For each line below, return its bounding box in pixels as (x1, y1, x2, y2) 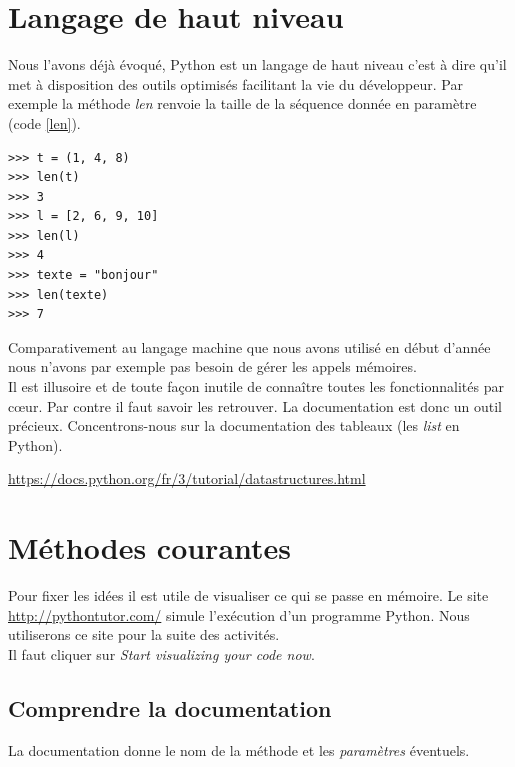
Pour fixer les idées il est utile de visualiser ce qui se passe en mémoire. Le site (8, 585, 489, 606)
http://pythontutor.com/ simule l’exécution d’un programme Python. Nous (8, 604, 470, 625)
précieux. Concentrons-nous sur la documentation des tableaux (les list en (8, 415, 460, 436)
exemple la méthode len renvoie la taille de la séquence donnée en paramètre (8, 93, 477, 114)
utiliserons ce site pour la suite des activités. (8, 624, 280, 645)
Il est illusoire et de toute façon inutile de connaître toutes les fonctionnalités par (8, 376, 504, 397)
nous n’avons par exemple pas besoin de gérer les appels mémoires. (8, 356, 417, 377)
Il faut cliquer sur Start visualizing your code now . (8, 643, 315, 664)
